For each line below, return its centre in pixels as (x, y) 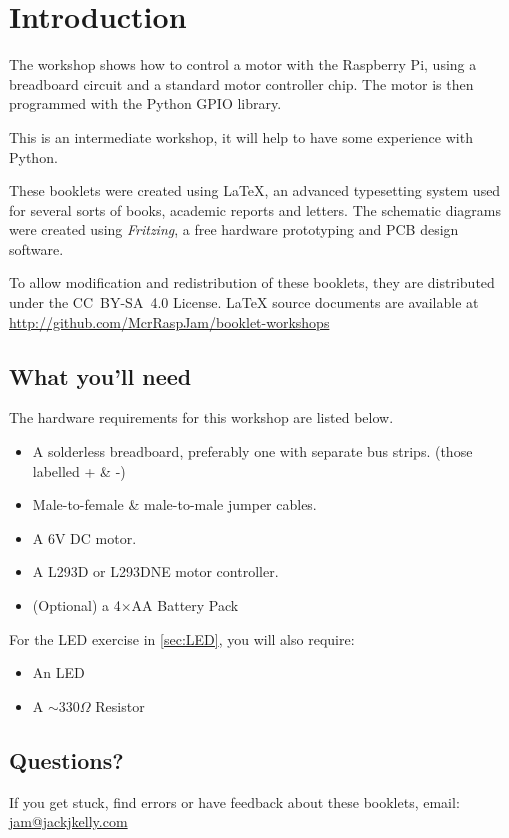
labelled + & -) (79, 470)
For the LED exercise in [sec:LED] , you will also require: (182, 638)
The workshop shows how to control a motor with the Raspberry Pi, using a (243, 64)
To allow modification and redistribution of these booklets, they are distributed (252, 282)
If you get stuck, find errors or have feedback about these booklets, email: (234, 801)
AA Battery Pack (185, 605)
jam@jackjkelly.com (68, 821)
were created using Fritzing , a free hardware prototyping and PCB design (234, 229)
